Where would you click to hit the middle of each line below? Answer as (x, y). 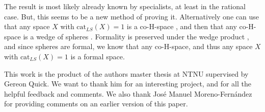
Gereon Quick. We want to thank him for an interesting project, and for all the (128, 84)
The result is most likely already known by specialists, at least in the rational (125, 6)
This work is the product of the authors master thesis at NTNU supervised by (126, 73)
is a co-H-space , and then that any (182, 26)
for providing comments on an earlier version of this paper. (96, 104)
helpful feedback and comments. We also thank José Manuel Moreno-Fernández (128, 93)
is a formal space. (98, 56)
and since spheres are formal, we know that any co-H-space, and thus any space (128, 46)
